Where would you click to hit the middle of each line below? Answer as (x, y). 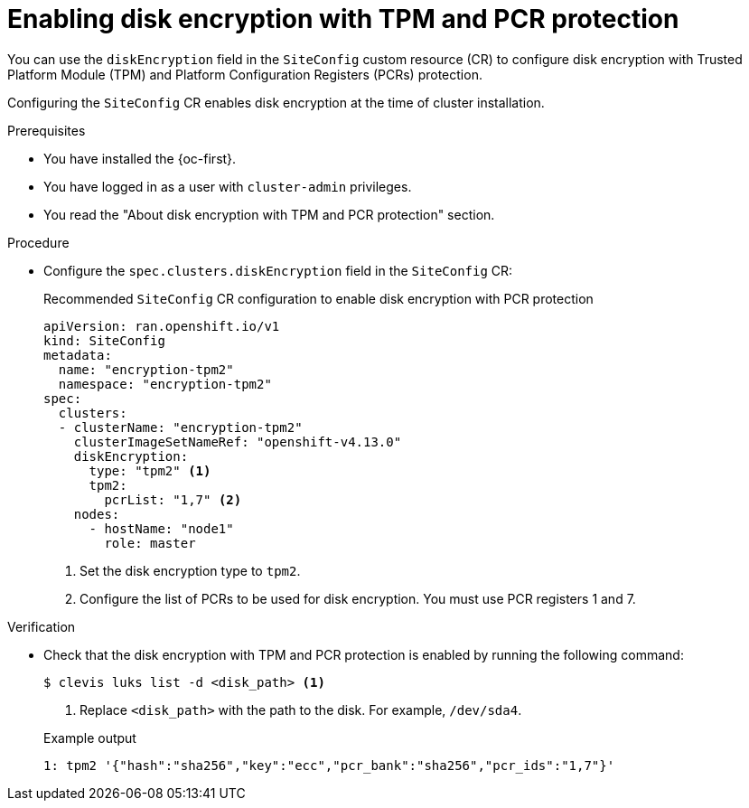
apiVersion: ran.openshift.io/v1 (162, 326)
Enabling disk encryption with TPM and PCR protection (343, 19)
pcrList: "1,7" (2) (173, 499)
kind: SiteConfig (104, 340)
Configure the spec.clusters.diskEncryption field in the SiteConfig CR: (278, 270)
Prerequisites (47, 130)
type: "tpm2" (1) (150, 470)
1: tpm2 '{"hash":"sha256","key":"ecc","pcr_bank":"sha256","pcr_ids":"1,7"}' (329, 765)
